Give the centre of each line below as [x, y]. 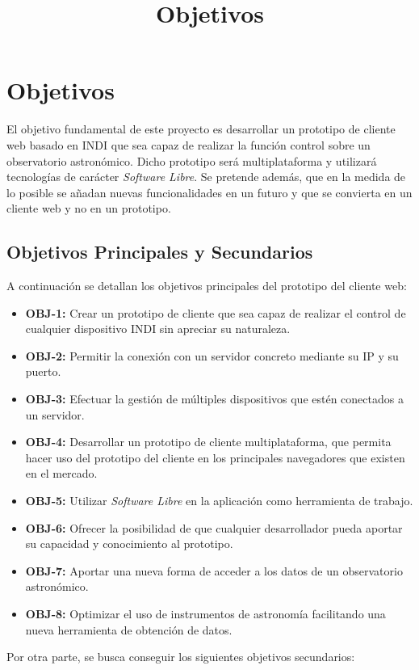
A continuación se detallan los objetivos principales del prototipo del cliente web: [207, 286]
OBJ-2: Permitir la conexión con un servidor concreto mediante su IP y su [212, 355]
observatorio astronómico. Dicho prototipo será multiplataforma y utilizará [192, 160]
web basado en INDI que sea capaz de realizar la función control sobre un [189, 144]
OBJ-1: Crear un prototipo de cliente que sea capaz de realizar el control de [216, 312]
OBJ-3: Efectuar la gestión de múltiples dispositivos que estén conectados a [214, 399]
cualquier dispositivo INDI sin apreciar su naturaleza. [158, 329]
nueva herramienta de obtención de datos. [129, 629]
